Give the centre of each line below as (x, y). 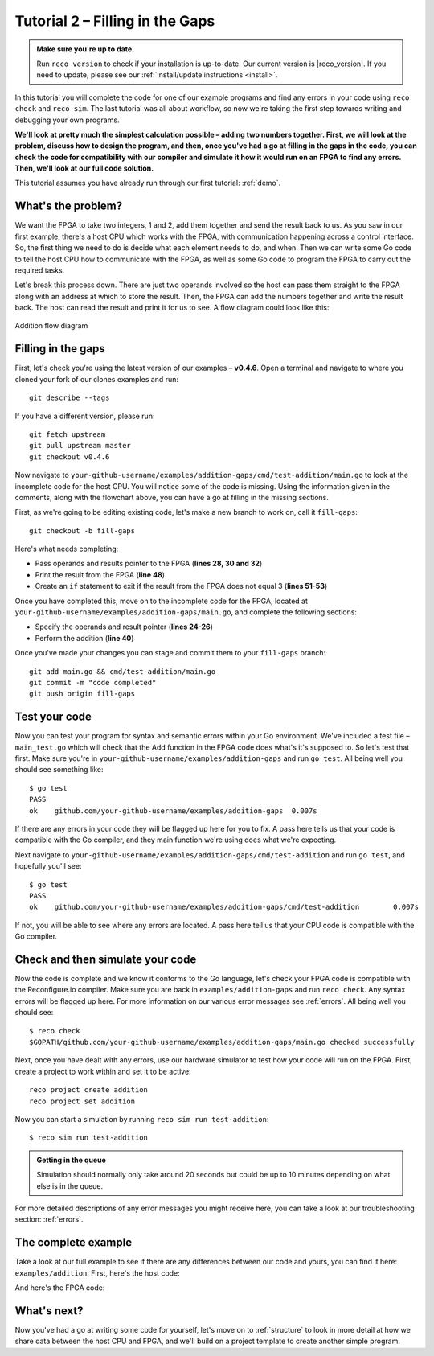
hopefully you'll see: (48, 866)
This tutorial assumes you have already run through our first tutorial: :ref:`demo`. (148, 183)
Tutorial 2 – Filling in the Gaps (115, 21)
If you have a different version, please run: (85, 416)
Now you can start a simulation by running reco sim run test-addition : (142, 1119)
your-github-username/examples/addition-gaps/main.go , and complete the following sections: (186, 612)
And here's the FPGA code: (60, 1288)
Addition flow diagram (51, 326)
